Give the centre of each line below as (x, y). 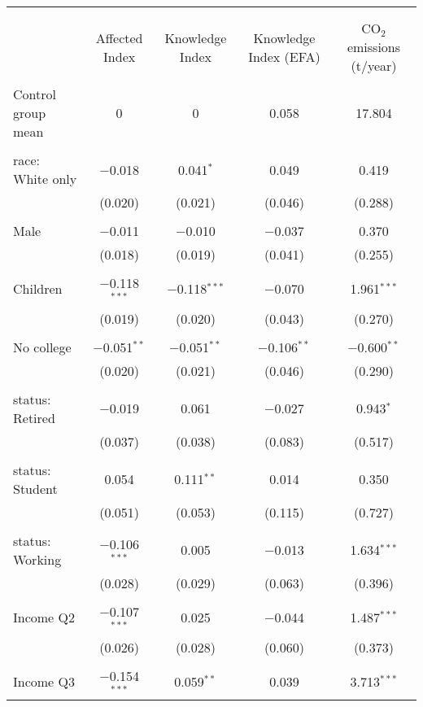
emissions (374, 47)
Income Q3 (44, 681)
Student (35, 488)
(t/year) (374, 65)
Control (35, 94)
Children (38, 289)
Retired (34, 417)
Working (37, 559)
